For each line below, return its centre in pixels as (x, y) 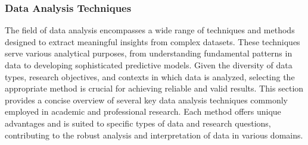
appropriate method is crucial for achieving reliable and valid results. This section (154, 88)
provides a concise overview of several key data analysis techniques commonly (146, 100)
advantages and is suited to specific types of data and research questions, (138, 123)
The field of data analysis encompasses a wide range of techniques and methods (150, 30)
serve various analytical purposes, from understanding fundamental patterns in (149, 53)
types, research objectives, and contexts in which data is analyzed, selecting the (150, 76)
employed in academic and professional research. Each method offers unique (143, 111)
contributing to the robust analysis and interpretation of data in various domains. (154, 135)
